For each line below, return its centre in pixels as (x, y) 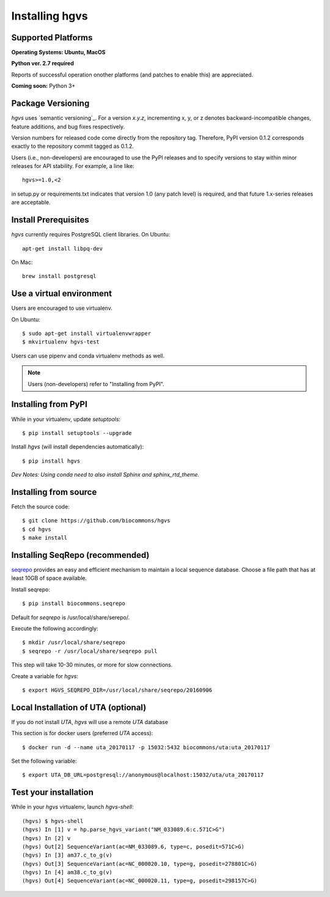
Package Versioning (50, 104)
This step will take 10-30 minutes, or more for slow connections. (92, 665)
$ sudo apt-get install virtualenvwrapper (87, 334)
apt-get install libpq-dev (63, 248)
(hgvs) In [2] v (46, 838)
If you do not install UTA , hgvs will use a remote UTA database (90, 722)
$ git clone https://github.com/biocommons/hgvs (96, 521)
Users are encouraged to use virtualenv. (62, 308)
